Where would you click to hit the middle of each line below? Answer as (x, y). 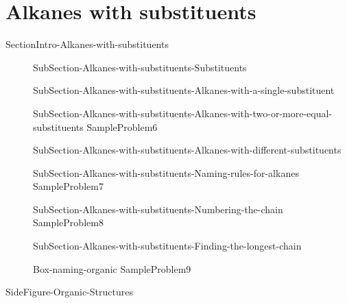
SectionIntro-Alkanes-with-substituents (87, 44)
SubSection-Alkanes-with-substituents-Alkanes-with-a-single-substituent (184, 90)
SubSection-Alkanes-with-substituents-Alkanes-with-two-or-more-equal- (183, 113)
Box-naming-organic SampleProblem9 (112, 268)
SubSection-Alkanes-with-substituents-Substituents (140, 67)
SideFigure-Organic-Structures (69, 292)
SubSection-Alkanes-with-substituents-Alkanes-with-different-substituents (187, 150)
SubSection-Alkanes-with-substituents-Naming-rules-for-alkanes (166, 172)
